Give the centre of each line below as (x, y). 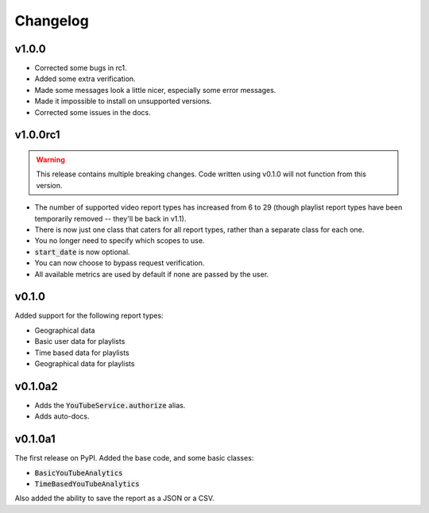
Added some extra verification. (85, 79)
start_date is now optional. (82, 252)
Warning (50, 160)
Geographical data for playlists (85, 364)
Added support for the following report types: (89, 316)
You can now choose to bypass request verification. (120, 263)
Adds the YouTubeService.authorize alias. (110, 405)
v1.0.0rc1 (37, 135)
